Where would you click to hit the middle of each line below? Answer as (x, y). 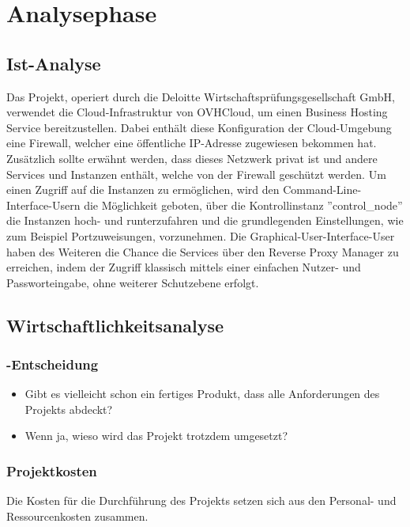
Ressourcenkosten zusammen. (77, 516)
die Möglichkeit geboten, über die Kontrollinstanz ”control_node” (243, 205)
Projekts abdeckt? (69, 409)
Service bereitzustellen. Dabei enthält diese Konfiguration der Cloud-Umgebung (199, 127)
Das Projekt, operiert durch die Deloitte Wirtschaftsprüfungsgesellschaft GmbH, (201, 96)
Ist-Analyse (54, 63)
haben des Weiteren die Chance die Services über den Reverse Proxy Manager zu (203, 251)
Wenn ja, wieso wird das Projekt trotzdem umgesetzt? (156, 436)
